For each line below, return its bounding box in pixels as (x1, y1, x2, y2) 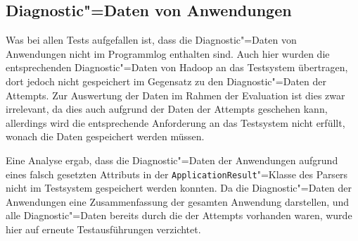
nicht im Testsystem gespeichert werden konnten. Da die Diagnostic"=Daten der (6, 180, 352, 195)
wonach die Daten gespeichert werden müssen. (6, 129, 205, 144)
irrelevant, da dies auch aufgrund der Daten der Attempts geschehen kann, (6, 101, 328, 116)
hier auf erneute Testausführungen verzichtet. (6, 221, 201, 236)
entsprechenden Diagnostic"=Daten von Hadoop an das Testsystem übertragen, (6, 60, 348, 75)
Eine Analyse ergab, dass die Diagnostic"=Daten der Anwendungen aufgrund (6, 152, 338, 167)
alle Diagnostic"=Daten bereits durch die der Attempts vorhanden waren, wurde (6, 208, 352, 223)
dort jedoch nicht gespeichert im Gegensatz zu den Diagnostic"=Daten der (6, 73, 326, 88)
